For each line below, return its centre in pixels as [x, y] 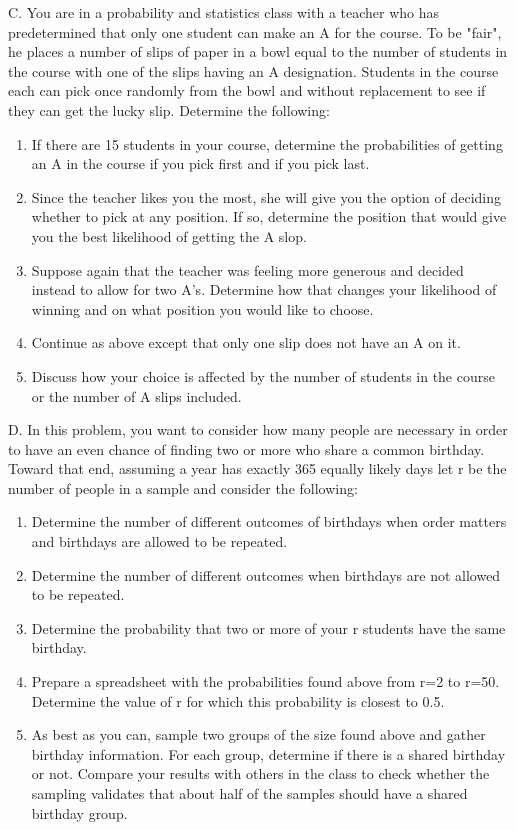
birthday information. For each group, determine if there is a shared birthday [268, 753]
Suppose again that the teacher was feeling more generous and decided [247, 269]
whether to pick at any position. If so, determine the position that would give [269, 216]
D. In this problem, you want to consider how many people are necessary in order [258, 429]
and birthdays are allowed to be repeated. [159, 541]
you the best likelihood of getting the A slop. [169, 235]
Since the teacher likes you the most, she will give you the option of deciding [266, 196]
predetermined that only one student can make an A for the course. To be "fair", [255, 31]
